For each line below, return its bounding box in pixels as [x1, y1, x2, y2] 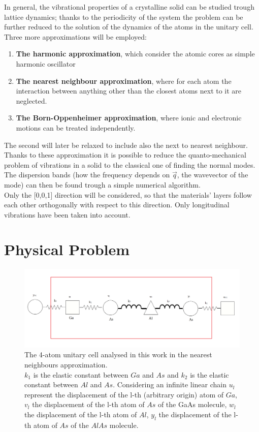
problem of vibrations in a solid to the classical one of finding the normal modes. [4, 159, 255, 170]
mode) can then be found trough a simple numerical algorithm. [4, 179, 201, 190]
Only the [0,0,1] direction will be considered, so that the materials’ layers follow [4, 189, 252, 200]
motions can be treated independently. [16, 122, 136, 133]
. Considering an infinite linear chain [113, 379, 226, 390]
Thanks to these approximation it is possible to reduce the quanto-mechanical [4, 149, 246, 160]
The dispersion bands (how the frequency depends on [4, 169, 170, 180]
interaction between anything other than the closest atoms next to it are [16, 85, 242, 96]
